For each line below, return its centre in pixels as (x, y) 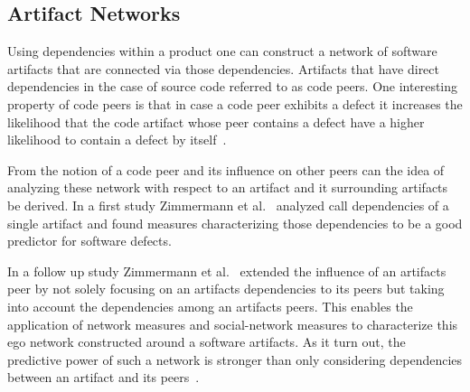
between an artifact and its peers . (103, 377)
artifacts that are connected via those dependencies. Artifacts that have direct (224, 68)
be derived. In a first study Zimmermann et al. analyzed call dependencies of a (228, 205)
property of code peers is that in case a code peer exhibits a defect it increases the (235, 103)
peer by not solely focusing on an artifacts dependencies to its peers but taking (226, 289)
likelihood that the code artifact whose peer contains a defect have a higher (216, 121)
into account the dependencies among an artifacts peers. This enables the (210, 306)
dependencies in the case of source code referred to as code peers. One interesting (233, 86)
